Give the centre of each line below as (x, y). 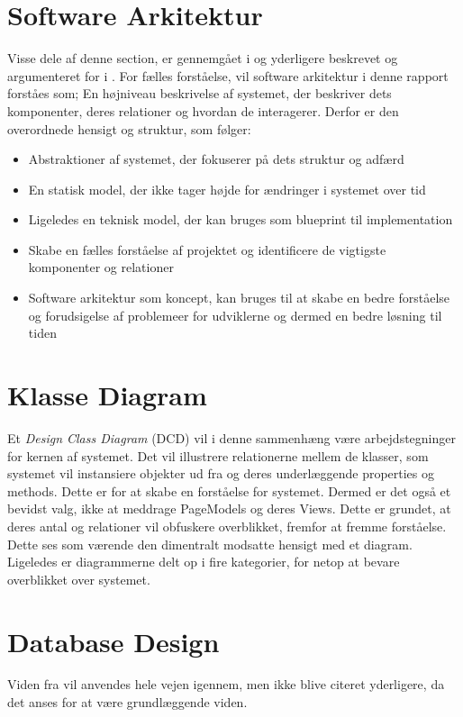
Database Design (113, 641)
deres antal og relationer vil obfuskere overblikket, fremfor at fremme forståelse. (227, 526)
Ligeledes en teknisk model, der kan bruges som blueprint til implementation (241, 219)
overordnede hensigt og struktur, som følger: (129, 128)
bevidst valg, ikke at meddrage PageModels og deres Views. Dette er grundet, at (229, 508)
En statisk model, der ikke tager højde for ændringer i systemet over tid (227, 189)
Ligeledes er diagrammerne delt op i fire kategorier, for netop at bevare (204, 562)
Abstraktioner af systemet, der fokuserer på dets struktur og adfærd (216, 159)
